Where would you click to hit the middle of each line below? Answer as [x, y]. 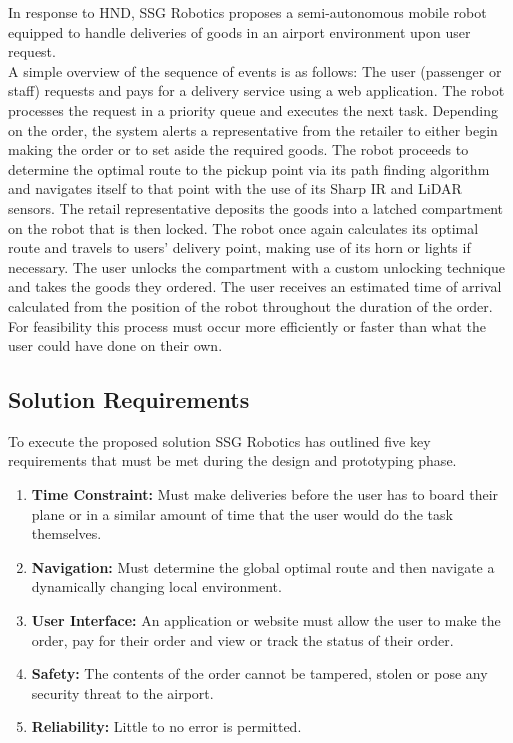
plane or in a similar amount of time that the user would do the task [242, 513]
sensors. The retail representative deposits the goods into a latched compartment [255, 207]
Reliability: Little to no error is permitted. [166, 726]
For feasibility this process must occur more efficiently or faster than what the [247, 325]
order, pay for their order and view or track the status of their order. [242, 639]
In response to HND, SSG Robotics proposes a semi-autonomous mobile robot [247, 12]
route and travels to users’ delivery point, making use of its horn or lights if [239, 247]
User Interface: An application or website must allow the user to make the [266, 620]
